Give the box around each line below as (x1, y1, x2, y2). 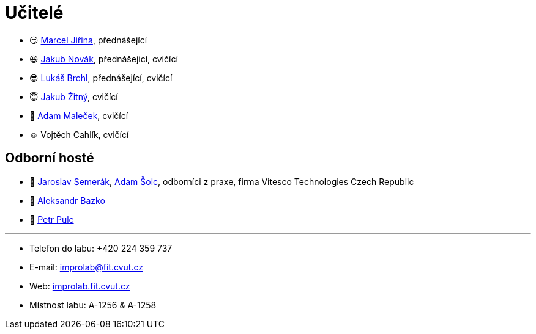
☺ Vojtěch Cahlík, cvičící (29, 129, 129, 140)
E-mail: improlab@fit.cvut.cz (29, 261, 143, 272)
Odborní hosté (5, 150, 94, 166)
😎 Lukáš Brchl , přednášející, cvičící (29, 72, 173, 83)
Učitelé (5, 2, 64, 23)
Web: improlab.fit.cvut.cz (29, 280, 130, 291)
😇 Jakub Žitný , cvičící (29, 91, 118, 102)
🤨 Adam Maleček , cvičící (29, 110, 128, 121)
